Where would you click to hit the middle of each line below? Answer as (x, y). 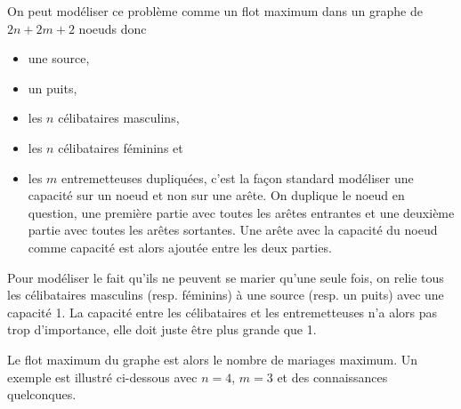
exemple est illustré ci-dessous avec (102, 377)
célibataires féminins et (121, 147)
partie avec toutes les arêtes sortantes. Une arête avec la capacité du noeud (233, 230)
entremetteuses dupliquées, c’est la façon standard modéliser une (238, 177)
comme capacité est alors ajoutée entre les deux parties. (180, 247)
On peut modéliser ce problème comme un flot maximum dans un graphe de (215, 11)
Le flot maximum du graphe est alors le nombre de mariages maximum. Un (212, 359)
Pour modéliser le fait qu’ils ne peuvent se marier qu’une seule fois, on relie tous (226, 277)
